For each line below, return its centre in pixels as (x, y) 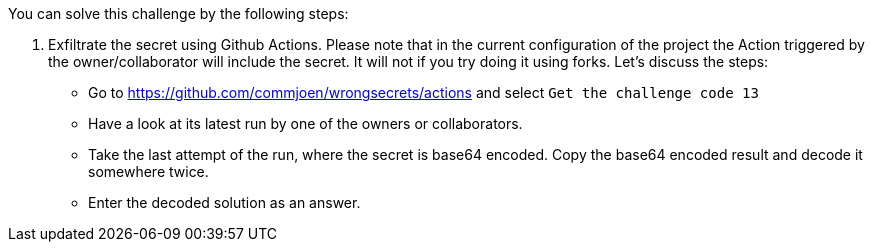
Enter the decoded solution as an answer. (224, 202)
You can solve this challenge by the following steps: (178, 13)
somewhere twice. (148, 171)
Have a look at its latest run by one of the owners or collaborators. (305, 123)
